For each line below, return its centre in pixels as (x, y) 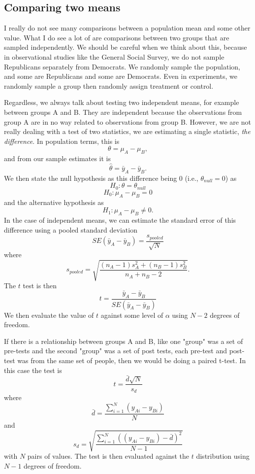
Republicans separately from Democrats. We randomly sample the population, (122, 66)
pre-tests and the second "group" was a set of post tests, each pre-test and (115, 351)
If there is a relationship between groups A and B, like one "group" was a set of (124, 341)
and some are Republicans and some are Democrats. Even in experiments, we (121, 76)
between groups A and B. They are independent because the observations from (123, 112)
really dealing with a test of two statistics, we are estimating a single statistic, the (127, 131)
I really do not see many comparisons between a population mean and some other (127, 28)
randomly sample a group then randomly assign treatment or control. (109, 85)
